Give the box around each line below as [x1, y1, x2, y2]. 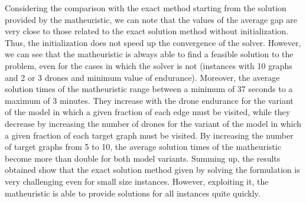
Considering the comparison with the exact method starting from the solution [5, 2, 287, 14]
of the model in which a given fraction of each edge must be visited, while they [5, 106, 291, 118]
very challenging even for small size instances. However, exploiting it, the [5, 175, 269, 187]
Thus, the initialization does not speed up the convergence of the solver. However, [5, 36, 301, 48]
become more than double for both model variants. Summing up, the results [5, 152, 281, 164]
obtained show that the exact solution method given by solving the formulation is [5, 163, 300, 176]
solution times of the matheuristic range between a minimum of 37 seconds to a [5, 83, 293, 95]
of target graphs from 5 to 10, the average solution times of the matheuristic [5, 140, 281, 153]
